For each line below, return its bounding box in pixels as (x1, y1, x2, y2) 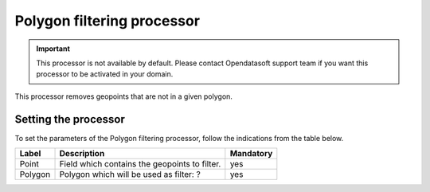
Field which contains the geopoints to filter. (59, 159, 221, 170)
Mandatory (229, 148, 273, 159)
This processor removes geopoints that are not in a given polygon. (14, 92, 233, 101)
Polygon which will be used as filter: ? (59, 169, 201, 180)
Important (36, 44, 71, 53)
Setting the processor (14, 112, 125, 126)
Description (59, 148, 105, 159)
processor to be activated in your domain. (36, 69, 174, 79)
